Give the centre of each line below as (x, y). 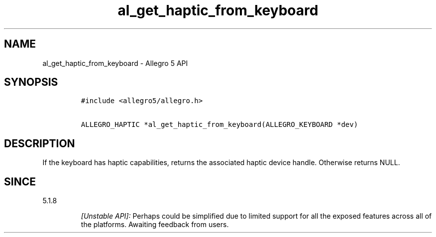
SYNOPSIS (31, 82)
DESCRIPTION (40, 143)
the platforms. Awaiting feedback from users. (155, 225)
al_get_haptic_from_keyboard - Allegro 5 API (115, 63)
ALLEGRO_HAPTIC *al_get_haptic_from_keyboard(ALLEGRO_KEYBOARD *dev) (219, 125)
